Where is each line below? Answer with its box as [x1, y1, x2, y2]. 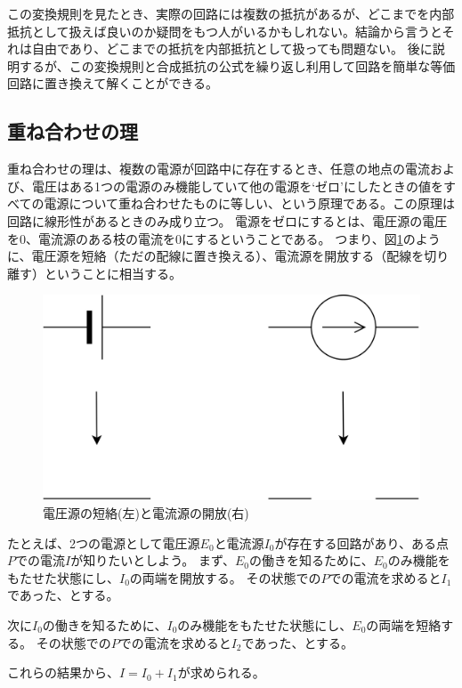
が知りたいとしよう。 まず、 [70, 551, 236, 570]
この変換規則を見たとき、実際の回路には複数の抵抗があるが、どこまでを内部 [7, 4, 455, 22]
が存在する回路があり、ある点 [274, 533, 449, 552]
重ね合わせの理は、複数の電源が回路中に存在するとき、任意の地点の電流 [7, 159, 431, 178]
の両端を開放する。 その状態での [129, 568, 321, 587]
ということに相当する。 [44, 263, 182, 282]
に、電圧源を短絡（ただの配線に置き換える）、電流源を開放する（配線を [7, 247, 425, 265]
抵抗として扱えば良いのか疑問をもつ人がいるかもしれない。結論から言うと [7, 21, 442, 40]
